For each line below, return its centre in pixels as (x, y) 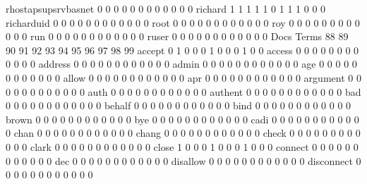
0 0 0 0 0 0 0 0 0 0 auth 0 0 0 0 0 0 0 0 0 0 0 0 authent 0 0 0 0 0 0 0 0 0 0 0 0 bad (183, 91)
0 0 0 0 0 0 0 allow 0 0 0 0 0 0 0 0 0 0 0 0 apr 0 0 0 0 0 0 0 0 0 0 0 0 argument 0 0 (183, 77)
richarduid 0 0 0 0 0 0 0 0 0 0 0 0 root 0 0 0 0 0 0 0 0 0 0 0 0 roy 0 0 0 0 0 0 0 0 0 (183, 22)
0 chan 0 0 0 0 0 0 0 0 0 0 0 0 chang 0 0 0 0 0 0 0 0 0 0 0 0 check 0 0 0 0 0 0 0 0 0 (183, 133)
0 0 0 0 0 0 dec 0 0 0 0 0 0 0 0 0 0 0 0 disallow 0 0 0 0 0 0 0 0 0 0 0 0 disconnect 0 (183, 160)
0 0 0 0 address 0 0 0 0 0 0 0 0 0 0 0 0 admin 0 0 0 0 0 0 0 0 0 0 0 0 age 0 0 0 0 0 (181, 64)
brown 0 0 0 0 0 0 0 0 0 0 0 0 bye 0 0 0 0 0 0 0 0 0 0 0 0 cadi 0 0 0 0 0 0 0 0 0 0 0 (182, 119)
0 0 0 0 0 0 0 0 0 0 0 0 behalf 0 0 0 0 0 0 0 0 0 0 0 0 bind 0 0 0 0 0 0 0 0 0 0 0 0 (179, 105)
